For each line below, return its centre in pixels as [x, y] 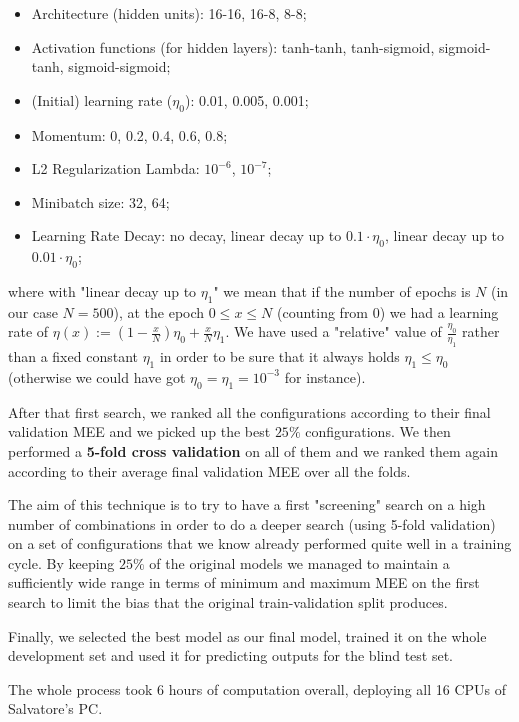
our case [33, 311]
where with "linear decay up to [102, 290]
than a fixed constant [73, 356]
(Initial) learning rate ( [102, 99]
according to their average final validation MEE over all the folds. [209, 470]
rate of [28, 331]
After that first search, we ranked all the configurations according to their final [249, 411]
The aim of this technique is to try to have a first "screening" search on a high [247, 504]
